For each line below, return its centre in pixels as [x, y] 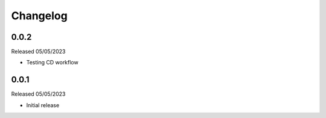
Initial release [43, 105]
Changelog [39, 16]
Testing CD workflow [52, 63]
